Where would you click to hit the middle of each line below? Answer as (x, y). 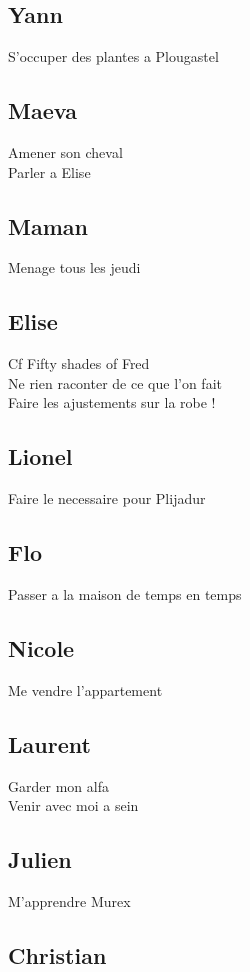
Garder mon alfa (58, 785)
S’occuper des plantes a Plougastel (113, 56)
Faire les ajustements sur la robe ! (112, 402)
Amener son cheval (65, 152)
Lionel (40, 456)
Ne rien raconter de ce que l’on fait (115, 382)
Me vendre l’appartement (85, 689)
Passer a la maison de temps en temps (125, 593)
